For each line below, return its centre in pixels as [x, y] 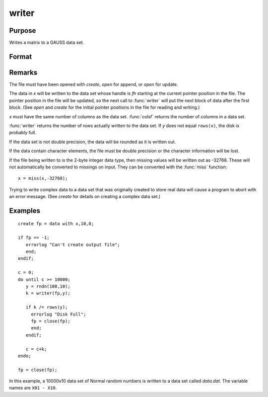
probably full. [23, 133]
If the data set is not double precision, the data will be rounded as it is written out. [93, 142]
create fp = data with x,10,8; [56, 224]
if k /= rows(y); [47, 307]
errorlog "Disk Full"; [59, 314]
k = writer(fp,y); [48, 293]
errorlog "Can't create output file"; [73, 244]
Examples [25, 210]
